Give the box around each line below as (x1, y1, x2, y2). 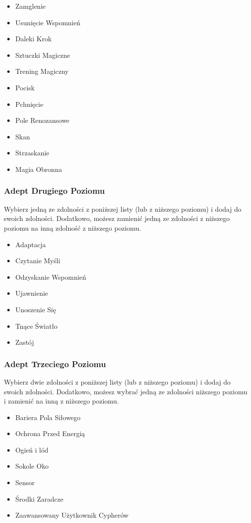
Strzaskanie (15, 148, 49, 158)
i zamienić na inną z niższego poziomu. (4, 396, 119, 406)
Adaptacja (15, 239, 46, 249)
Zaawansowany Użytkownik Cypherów (15, 510, 129, 520)
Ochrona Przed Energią (15, 428, 85, 439)
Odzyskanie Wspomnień (15, 271, 86, 282)
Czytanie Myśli (15, 255, 61, 266)
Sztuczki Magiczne (15, 50, 70, 60)
